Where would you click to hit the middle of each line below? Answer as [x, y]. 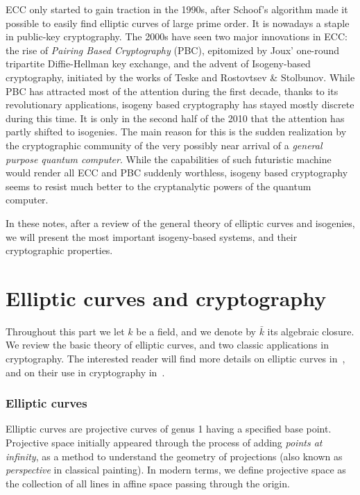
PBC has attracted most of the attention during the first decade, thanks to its [172, 91]
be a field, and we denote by [196, 331]
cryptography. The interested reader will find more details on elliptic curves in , [175, 358]
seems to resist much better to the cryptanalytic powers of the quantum [158, 186]
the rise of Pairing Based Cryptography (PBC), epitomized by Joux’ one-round [173, 50]
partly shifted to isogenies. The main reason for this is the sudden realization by [176, 132]
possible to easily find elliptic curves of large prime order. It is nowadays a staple [178, 23]
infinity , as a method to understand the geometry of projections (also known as [174, 456]
